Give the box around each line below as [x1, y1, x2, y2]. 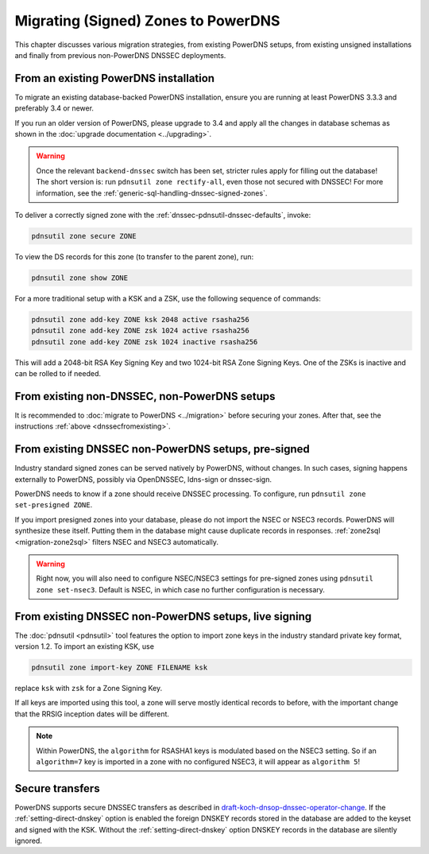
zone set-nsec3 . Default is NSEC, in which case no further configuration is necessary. [36, 584, 326, 594]
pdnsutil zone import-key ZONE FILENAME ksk [31, 663, 208, 672]
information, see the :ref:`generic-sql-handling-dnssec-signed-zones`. [36, 188, 268, 198]
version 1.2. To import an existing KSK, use [14, 642, 155, 651]
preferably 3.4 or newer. [14, 103, 95, 113]
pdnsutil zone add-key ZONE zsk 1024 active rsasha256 [31, 326, 249, 336]
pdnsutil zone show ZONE [31, 273, 129, 282]
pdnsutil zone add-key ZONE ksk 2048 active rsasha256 [31, 315, 249, 324]
